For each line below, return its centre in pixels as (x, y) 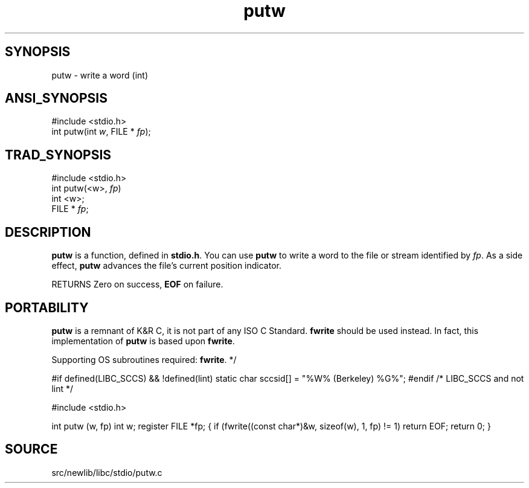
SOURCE (31, 449)
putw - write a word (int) (100, 75)
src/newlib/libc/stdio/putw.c (107, 472)
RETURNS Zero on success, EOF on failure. (137, 284)
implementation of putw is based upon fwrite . (143, 341)
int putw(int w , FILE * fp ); (101, 132)
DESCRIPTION (48, 232)
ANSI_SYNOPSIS (56, 98)
